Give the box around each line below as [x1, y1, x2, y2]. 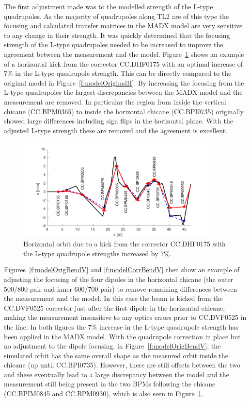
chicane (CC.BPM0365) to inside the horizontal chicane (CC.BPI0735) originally [4, 106, 244, 116]
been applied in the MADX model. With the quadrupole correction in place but [4, 331, 241, 341]
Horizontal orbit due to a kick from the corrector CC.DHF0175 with [23, 239, 226, 249]
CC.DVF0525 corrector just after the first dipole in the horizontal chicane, [4, 302, 225, 313]
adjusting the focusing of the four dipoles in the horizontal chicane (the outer [4, 274, 234, 284]
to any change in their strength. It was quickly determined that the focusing [4, 30, 230, 40]
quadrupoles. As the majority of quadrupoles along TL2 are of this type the [4, 11, 229, 21]
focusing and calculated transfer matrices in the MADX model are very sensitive [4, 20, 243, 31]
